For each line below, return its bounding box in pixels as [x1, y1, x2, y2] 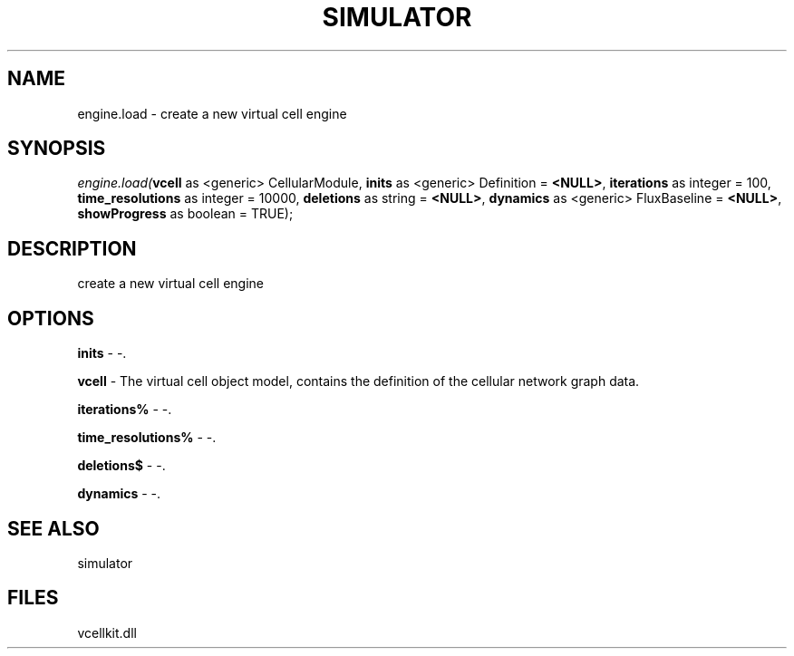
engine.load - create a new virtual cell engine [77, 105, 347, 121]
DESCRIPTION [7, 236, 137, 260]
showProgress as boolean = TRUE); [77, 206, 294, 222]
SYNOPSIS [7, 137, 106, 160]
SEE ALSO [7, 516, 100, 540]
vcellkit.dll [77, 624, 137, 641]
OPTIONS [7, 306, 94, 330]
